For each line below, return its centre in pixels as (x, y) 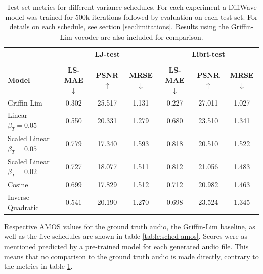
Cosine (18, 184)
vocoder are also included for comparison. (139, 36)
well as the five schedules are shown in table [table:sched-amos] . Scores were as (126, 236)
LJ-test (107, 54)
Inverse (18, 197)
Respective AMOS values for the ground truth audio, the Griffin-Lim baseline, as (130, 226)
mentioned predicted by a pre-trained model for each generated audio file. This (126, 246)
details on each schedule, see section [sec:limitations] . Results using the (119, 27)
